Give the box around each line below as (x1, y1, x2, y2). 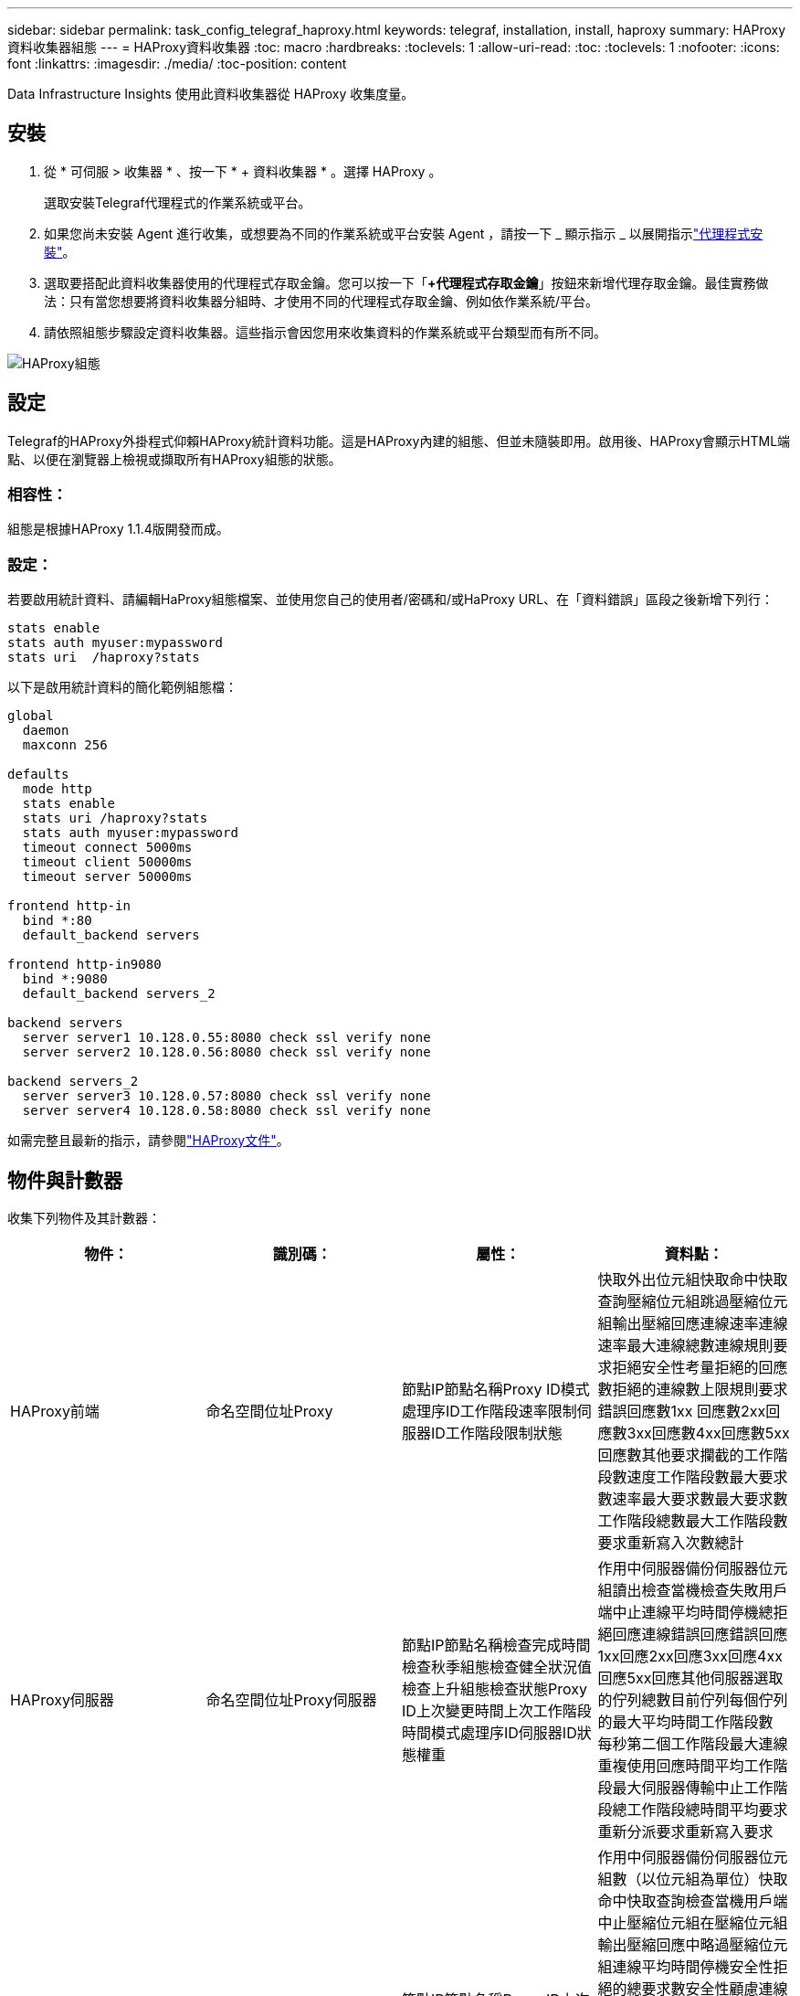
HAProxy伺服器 (10, 1691, 114, 1710)
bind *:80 (22, 913, 92, 929)
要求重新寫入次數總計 (597, 1534, 744, 1553)
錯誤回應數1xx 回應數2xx (597, 1402, 766, 1421)
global (7, 708, 54, 724)
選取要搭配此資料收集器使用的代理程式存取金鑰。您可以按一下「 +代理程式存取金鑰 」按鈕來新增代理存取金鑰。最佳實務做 (44, 274, 769, 291)
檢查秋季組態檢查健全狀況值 (402, 1658, 593, 1677)
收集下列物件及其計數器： (7, 1210, 161, 1226)
